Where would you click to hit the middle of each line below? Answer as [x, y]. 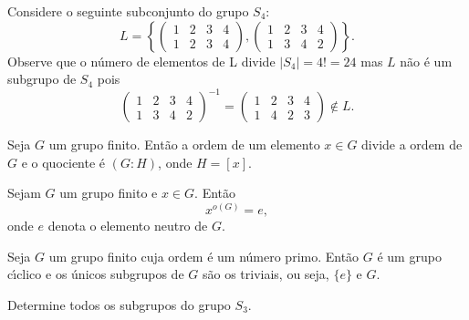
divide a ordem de [412, 145]
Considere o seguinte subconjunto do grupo [128, 11]
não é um [426, 61]
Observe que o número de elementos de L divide [141, 61]
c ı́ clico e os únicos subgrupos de [96, 274]
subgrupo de [42, 79]
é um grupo [409, 256]
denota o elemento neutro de [128, 226]
